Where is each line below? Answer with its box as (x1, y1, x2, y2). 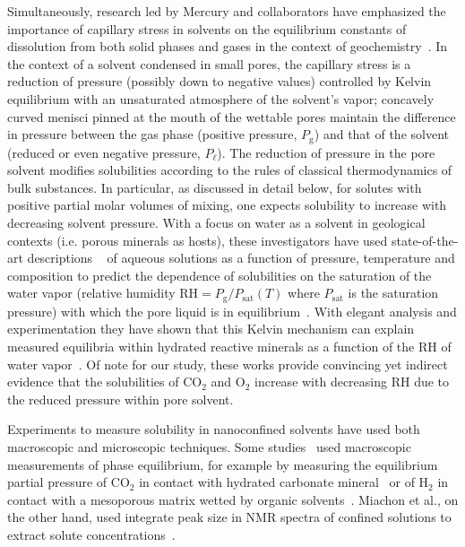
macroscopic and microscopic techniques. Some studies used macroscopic (7, 437, 411, 456)
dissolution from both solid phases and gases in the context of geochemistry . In (7, 37, 448, 56)
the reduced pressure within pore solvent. (7, 389, 234, 408)
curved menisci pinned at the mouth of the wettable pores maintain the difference (7, 107, 456, 126)
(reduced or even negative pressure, (7, 143, 201, 161)
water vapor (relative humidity (7, 283, 176, 302)
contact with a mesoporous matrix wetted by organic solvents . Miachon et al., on (7, 490, 459, 508)
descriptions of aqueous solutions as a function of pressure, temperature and (27, 248, 455, 267)
